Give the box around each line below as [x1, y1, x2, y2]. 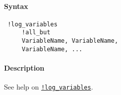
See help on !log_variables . [4, 82, 93, 92]
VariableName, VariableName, [21, 37, 119, 45]
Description [4, 63, 45, 73]
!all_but [21, 29, 51, 36]
